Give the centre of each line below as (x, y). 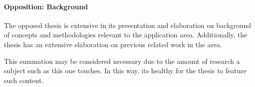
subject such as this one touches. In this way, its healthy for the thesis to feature (125, 71)
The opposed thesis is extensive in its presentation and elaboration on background (128, 25)
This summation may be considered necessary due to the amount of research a (122, 61)
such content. (24, 80)
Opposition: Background (46, 6)
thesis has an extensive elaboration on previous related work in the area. (113, 44)
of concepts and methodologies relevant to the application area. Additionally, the (126, 35)
